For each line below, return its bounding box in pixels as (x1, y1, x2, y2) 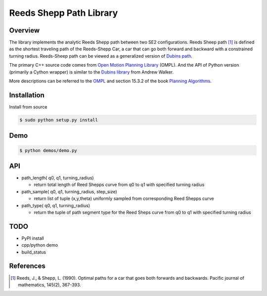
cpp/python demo (21, 242, 58, 248)
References (9, 262, 45, 270)
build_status (21, 249, 46, 255)
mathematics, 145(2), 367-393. (18, 282, 81, 288)
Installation (9, 91, 44, 99)
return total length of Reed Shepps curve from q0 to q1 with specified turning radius (34, 182, 205, 187)
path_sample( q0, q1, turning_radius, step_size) (21, 188, 117, 194)
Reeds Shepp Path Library (9, 7, 118, 18)
